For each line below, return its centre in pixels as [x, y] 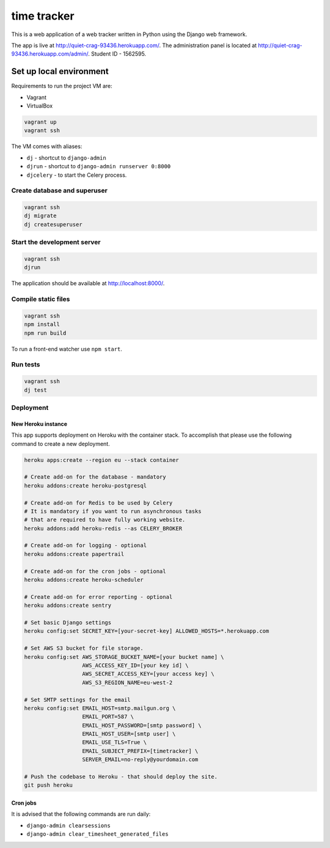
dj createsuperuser [53, 224]
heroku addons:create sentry [68, 605]
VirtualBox [40, 106]
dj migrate [40, 216]
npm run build [45, 333]
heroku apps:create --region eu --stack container [102, 460]
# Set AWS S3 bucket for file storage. [84, 648]
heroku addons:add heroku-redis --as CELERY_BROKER [103, 528]
